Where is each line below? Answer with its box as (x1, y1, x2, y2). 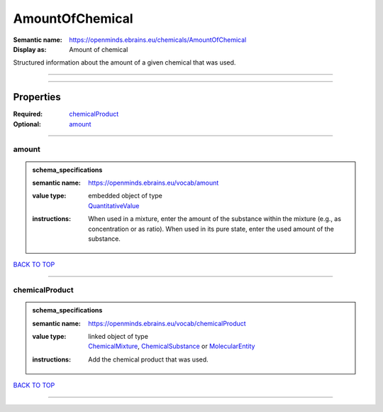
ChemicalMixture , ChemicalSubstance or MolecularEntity (88, 342, 255, 351)
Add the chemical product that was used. (88, 355, 209, 364)
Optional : (13, 119, 42, 128)
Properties (13, 91, 61, 103)
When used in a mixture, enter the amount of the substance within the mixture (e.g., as (88, 215, 342, 223)
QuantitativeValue (88, 201, 140, 210)
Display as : (13, 45, 47, 53)
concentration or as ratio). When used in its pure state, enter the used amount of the (88, 224, 335, 233)
